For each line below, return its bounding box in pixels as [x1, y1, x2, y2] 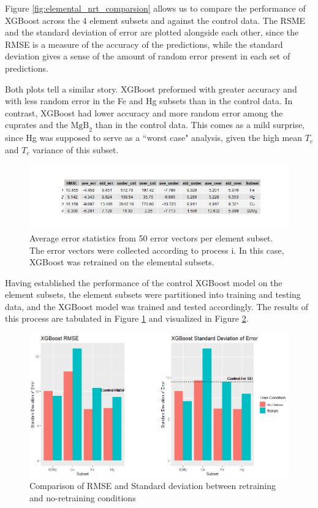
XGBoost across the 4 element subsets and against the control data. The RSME [5, 13, 306, 26]
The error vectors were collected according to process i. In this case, [29, 243, 284, 256]
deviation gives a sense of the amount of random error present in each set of [5, 50, 290, 63]
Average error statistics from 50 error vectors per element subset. [29, 231, 273, 244]
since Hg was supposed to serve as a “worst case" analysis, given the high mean [5, 131, 303, 144]
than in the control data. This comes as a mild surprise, [95, 118, 305, 131]
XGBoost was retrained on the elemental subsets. [29, 256, 214, 268]
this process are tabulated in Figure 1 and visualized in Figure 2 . [5, 312, 249, 325]
